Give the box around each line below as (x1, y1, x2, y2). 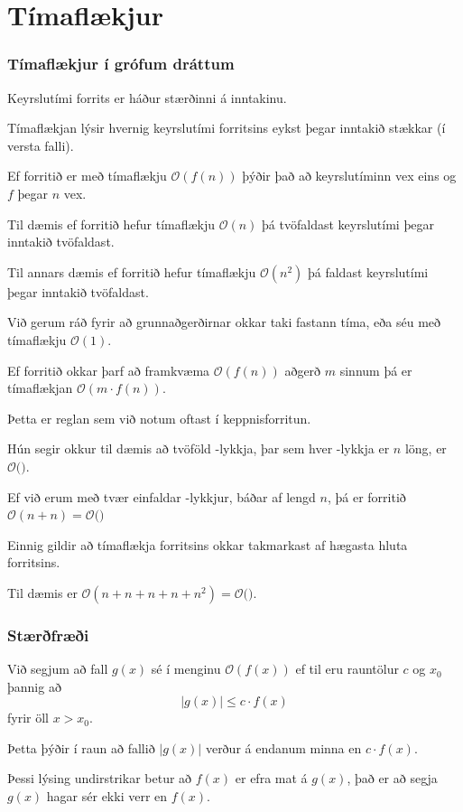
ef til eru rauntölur (295, 659, 399, 678)
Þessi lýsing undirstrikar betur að (7, 769, 192, 788)
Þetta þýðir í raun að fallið (7, 738, 155, 757)
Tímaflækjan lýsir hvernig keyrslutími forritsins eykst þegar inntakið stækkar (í (7, 118, 446, 137)
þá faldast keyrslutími (307, 262, 429, 281)
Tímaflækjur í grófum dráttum (7, 52, 235, 75)
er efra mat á (235, 769, 308, 788)
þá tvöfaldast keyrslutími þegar (262, 214, 434, 233)
